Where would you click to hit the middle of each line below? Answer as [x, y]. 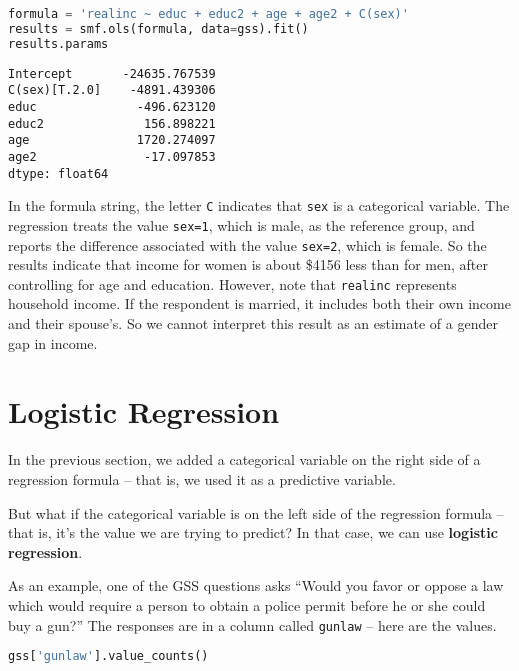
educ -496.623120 [112, 106]
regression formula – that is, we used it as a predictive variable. [202, 478]
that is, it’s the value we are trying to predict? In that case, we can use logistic [253, 532]
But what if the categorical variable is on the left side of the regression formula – [256, 512]
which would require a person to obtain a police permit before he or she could [247, 604]
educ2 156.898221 [112, 123]
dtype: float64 [58, 173]
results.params [58, 43]
